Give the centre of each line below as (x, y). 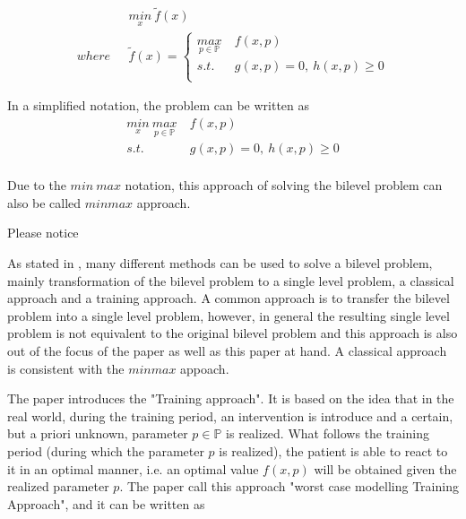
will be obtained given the (385, 468)
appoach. (205, 368)
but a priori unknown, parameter (98, 433)
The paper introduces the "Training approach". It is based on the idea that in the (231, 398)
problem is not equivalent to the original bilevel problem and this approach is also (233, 333)
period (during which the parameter (106, 450)
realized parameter (58, 486)
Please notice (43, 233)
